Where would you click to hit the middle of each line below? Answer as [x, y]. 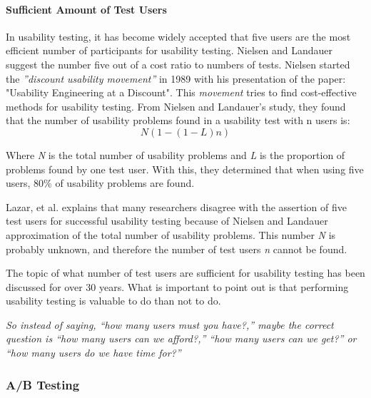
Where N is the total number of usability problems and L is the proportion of [176, 154]
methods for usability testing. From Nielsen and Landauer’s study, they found [176, 106]
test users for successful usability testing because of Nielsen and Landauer [167, 221]
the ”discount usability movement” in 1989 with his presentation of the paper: [176, 78]
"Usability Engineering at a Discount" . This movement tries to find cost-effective [181, 92]
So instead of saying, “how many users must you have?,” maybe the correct [170, 324]
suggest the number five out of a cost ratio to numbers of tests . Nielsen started [178, 64]
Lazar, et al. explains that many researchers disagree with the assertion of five [177, 206]
